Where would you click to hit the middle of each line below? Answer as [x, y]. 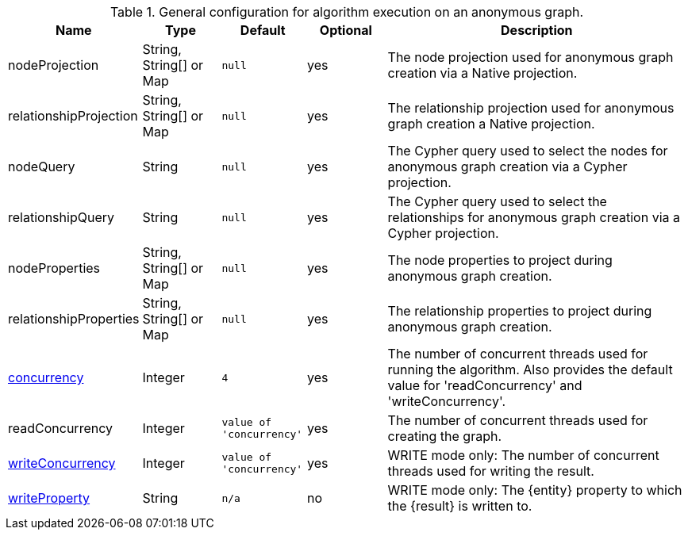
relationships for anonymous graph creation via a [534, 217]
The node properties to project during [500, 260]
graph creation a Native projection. [491, 124]
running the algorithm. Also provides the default [530, 369]
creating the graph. [445, 436]
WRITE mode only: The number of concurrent [523, 455]
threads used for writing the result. [491, 471]
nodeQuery [42, 167]
